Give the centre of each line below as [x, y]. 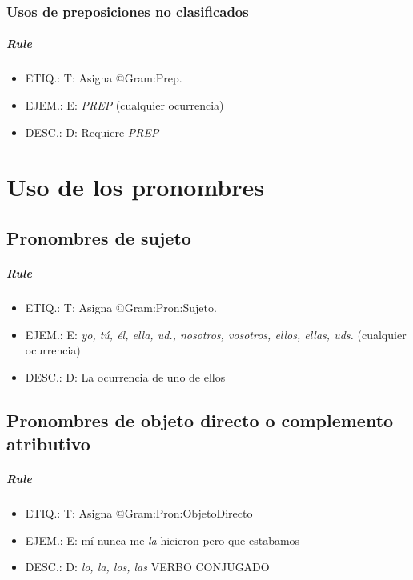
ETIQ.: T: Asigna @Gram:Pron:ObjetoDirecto [139, 513]
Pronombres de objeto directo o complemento [200, 420]
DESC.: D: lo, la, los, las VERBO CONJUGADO [147, 567]
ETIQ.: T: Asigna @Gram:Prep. [104, 78]
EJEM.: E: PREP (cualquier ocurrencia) [124, 105]
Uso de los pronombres [135, 187]
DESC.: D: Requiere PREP [92, 132]
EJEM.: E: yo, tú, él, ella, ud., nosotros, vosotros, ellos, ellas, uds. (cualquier [216, 334]
